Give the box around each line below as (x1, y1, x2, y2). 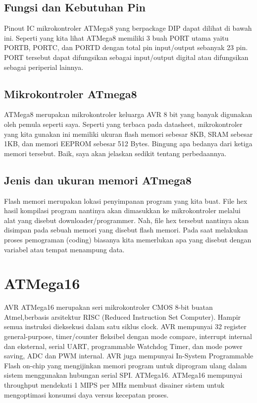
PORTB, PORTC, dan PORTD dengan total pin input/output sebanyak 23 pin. (4, 42, 248, 53)
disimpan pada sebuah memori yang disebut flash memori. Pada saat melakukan (4, 225, 248, 235)
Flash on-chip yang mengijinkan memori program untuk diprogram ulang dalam (4, 360, 247, 370)
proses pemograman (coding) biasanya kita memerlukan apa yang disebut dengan (4, 234, 252, 244)
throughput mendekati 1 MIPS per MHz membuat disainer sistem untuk (4, 379, 225, 390)
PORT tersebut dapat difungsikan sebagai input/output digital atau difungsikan (4, 52, 249, 62)
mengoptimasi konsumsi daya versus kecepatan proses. (4, 389, 169, 400)
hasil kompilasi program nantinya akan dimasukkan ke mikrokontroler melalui (4, 205, 241, 216)
